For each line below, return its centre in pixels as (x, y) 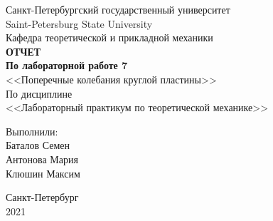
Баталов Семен (38, 145)
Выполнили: (32, 131)
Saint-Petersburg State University (79, 23)
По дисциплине (39, 93)
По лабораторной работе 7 (67, 65)
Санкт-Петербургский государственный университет (118, 9)
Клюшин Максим (43, 173)
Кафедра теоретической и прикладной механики (109, 37)
